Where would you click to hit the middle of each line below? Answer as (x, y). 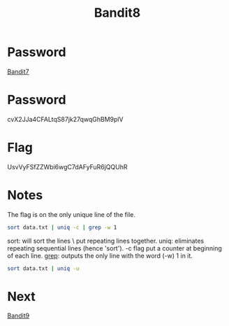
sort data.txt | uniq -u (43, 268)
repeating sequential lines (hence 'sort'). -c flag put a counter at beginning (114, 248)
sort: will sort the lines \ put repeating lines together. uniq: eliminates (106, 241)
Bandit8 (117, 13)
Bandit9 (19, 316)
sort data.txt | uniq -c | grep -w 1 (62, 227)
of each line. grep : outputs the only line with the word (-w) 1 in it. (100, 255)
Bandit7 (18, 71)
